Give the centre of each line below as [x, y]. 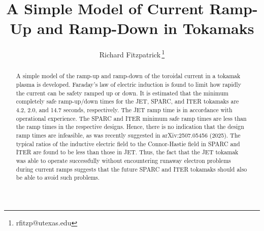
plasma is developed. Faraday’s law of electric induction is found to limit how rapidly [128, 85]
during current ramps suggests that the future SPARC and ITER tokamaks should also [131, 169]
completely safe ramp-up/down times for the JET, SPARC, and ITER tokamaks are [127, 101]
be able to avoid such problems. [58, 177]
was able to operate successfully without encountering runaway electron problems [123, 160]
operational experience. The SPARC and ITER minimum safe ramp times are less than [131, 118]
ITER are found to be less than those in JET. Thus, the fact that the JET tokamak [127, 152]
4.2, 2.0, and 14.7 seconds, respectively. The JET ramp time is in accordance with [124, 109]
